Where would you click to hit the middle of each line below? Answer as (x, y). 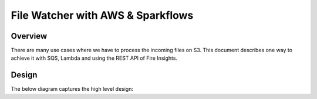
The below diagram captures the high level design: (72, 89)
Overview (29, 36)
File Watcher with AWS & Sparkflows (102, 15)
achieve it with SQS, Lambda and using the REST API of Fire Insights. (94, 58)
